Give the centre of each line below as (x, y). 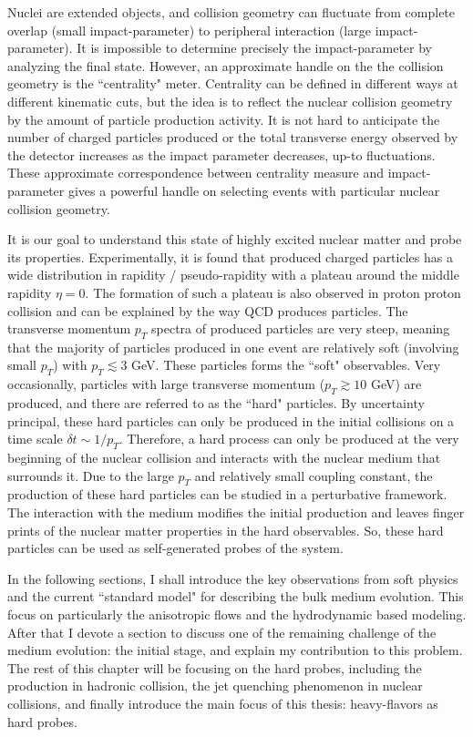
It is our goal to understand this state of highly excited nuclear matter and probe (235, 239)
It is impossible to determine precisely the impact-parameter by (255, 48)
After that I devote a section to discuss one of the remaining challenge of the (222, 632)
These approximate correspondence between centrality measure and (195, 173)
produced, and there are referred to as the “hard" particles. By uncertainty (216, 403)
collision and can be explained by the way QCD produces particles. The (208, 310)
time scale (35, 439)
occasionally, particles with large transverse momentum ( (166, 384)
